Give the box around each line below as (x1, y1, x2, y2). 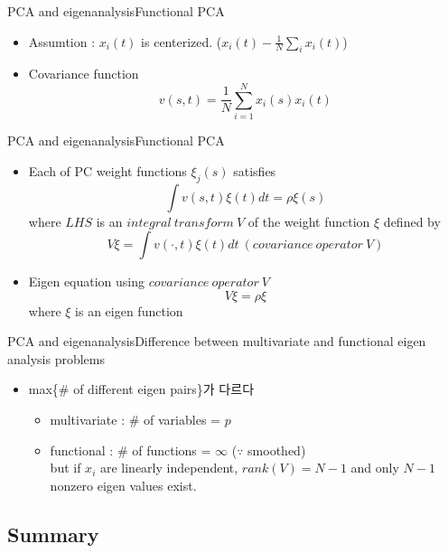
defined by (383, 211, 441, 230)
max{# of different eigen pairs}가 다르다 (28, 380, 255, 398)
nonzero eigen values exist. (50, 475, 197, 494)
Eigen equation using (28, 272, 145, 291)
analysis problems (7, 349, 105, 368)
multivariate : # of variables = (50, 410, 220, 429)
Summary (7, 520, 99, 548)
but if (50, 458, 81, 477)
